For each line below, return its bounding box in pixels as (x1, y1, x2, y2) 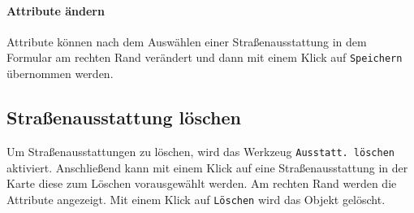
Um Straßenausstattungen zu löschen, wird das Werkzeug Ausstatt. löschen (6, 142, 395, 159)
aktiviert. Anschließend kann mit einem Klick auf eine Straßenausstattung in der (6, 159, 408, 176)
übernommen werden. (6, 65, 114, 82)
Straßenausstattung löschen (6, 105, 241, 130)
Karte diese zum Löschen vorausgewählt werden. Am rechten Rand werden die (6, 175, 397, 192)
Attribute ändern (6, 2, 105, 19)
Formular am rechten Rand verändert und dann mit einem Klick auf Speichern (6, 49, 403, 66)
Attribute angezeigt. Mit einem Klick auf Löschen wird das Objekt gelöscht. (6, 190, 386, 207)
